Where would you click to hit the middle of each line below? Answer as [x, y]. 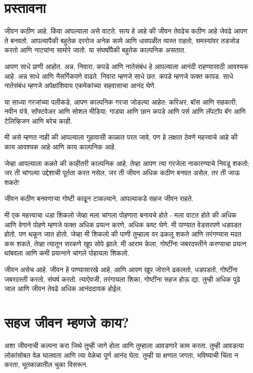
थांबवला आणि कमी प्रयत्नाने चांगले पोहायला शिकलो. [67, 253]
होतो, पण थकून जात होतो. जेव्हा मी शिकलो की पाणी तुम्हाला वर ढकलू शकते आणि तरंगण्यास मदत [123, 234]
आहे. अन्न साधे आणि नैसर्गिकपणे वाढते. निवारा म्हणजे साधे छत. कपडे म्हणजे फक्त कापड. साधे [119, 76]
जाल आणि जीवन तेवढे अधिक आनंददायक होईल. [63, 289]
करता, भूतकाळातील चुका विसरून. [46, 364]
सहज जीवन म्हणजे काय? [67, 322]
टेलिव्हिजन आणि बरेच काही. [38, 121]
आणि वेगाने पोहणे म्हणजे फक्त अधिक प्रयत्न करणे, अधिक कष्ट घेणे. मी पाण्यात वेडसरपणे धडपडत [123, 224]
